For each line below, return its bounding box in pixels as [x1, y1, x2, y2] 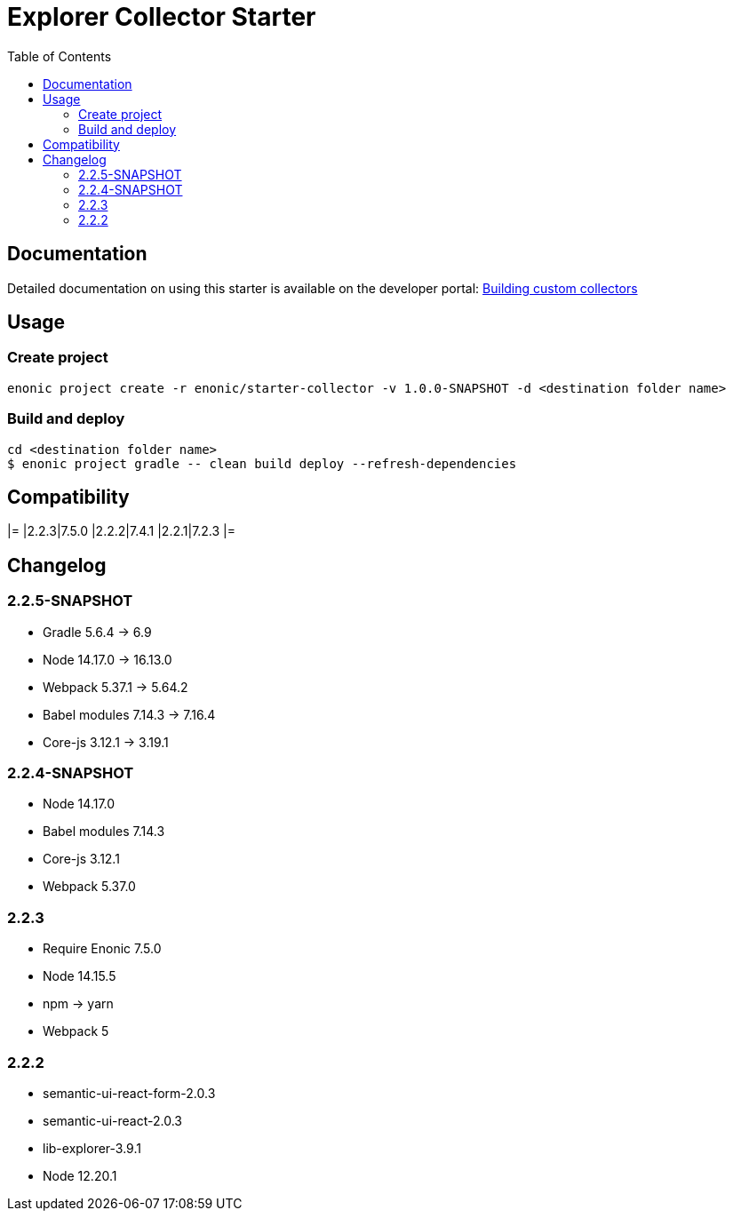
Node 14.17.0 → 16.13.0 [43, 651, 172, 667]
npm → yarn [43, 996, 114, 1012]
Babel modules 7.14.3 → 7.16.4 [43, 706, 216, 722]
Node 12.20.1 [43, 1167, 117, 1183]
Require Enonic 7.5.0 [43, 941, 162, 957]
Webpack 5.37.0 [43, 879, 136, 895]
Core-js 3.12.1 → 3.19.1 [43, 734, 169, 750]
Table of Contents [7, 48, 112, 64]
